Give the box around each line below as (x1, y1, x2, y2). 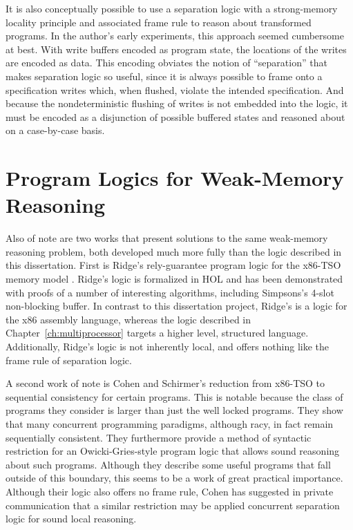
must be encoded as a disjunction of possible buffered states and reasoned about (6, 109, 345, 124)
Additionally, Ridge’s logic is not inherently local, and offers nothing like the (6, 339, 329, 353)
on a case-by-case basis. (6, 123, 105, 138)
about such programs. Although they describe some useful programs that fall (6, 457, 331, 471)
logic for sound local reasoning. (6, 511, 137, 526)
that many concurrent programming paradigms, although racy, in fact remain (6, 416, 334, 430)
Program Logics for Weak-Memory (6, 164, 344, 192)
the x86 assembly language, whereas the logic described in (6, 312, 251, 326)
